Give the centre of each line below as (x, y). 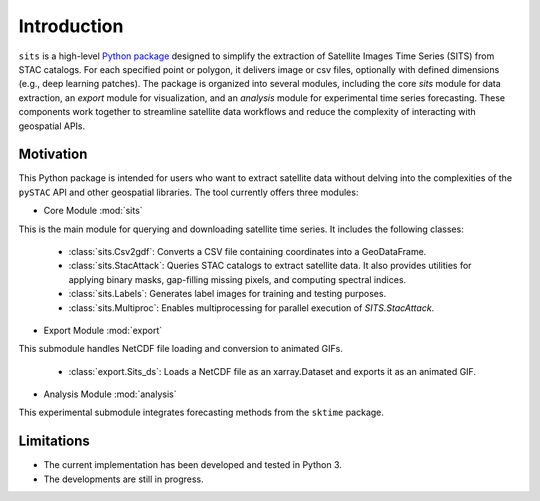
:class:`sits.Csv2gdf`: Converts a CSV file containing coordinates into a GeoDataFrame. (247, 251)
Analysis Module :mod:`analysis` (110, 394)
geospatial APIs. (52, 126)
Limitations (54, 441)
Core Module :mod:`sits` (93, 211)
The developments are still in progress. (123, 479)
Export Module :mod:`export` (103, 330)
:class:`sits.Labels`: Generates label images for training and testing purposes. (227, 294)
